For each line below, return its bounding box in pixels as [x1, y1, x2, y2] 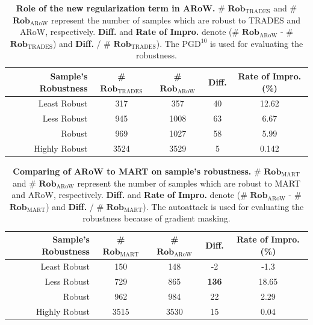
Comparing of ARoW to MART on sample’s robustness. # [13, 165, 261, 178]
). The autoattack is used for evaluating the [143, 200, 304, 212]
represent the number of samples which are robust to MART [77, 176, 301, 189]
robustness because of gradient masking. [82, 212, 231, 224]
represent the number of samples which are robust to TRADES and [51, 13, 301, 26]
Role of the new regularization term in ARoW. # [16, 2, 225, 14]
